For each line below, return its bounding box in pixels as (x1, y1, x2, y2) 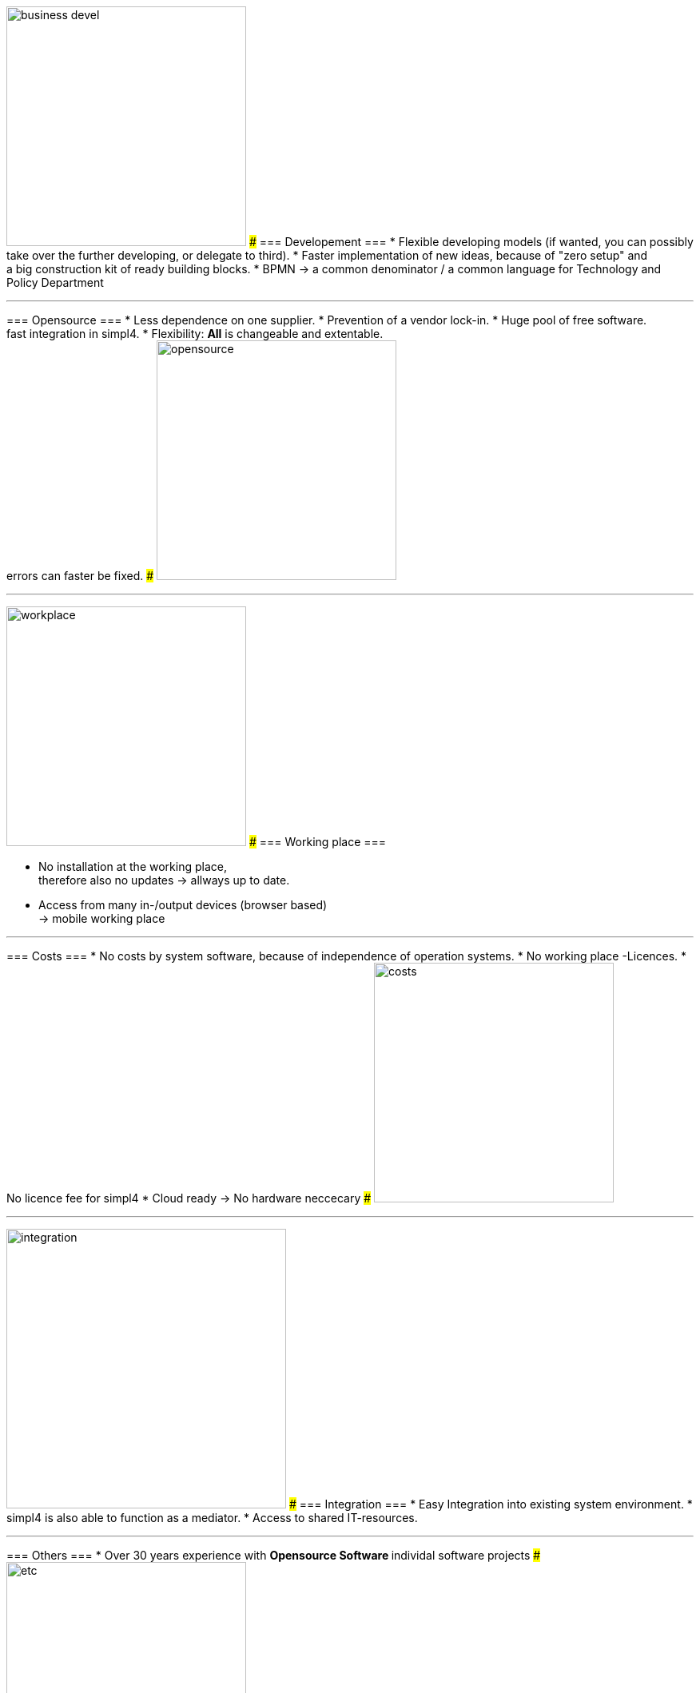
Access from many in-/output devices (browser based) (38, 898, 328, 912)
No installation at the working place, (38, 860, 227, 873)
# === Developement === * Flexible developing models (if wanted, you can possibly (249, 235, 694, 248)
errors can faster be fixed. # (6, 569, 154, 582)
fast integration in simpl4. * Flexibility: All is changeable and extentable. (6, 327, 384, 340)
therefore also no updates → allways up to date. (38, 873, 290, 887)
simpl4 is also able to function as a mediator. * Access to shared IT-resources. (6, 1511, 418, 1524)
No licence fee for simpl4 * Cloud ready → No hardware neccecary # (6, 1191, 372, 1205)
